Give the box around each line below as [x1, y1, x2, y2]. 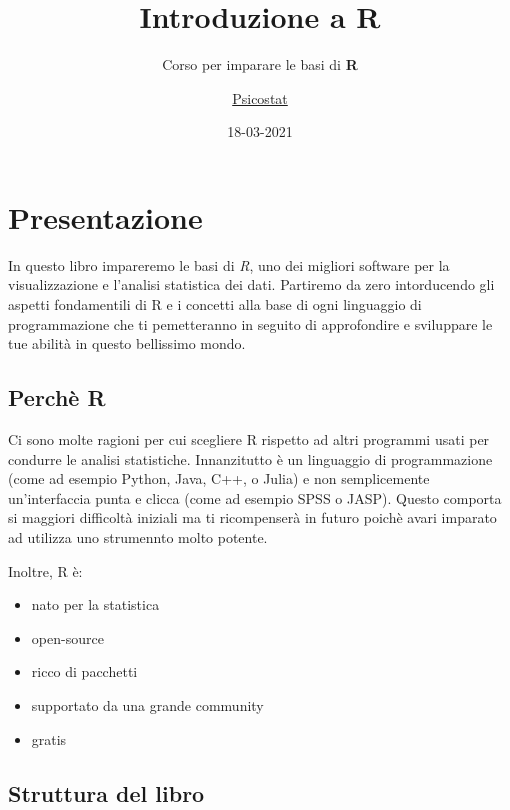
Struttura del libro [8, 777, 205, 808]
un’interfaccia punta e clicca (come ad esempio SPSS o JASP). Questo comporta [8, 487, 502, 508]
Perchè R [8, 382, 106, 413]
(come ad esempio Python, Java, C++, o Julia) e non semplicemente [8, 468, 430, 489]
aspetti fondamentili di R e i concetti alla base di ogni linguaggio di [8, 294, 422, 315]
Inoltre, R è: [8, 560, 83, 581]
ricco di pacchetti [31, 661, 138, 682]
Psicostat [232, 87, 288, 108]
